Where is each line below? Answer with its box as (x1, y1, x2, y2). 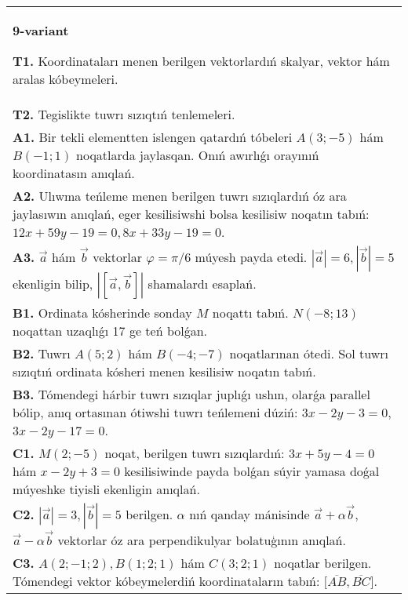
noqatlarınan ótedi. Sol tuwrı (229, 344, 388, 362)
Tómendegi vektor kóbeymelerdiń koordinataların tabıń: (13, 571, 320, 590)
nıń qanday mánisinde (189, 505, 310, 523)
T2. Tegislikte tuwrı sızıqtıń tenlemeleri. (13, 105, 235, 123)
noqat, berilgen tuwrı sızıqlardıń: (104, 444, 285, 462)
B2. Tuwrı (13, 344, 71, 362)
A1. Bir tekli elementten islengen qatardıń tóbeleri (13, 128, 293, 146)
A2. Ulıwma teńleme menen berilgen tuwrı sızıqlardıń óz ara (13, 187, 347, 205)
